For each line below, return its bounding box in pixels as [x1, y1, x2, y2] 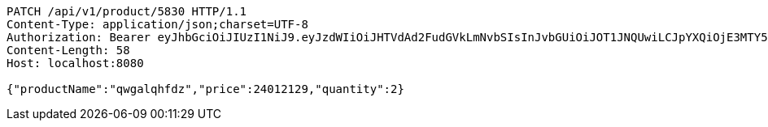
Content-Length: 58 [7, 44, 130, 57]
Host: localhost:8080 [7, 57, 144, 70]
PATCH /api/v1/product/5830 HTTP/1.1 [7, 5, 247, 18]
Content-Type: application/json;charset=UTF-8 [7, 18, 308, 31]
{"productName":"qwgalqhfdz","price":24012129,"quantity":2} [7, 83, 404, 95]
